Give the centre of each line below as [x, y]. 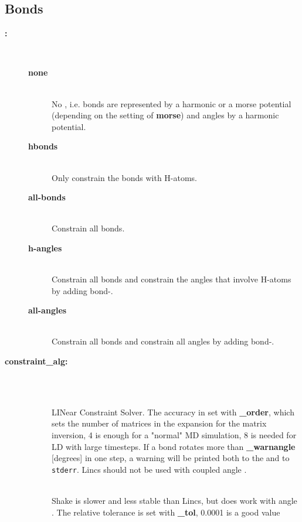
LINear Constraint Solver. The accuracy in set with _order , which [173, 412]
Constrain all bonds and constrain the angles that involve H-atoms [172, 279]
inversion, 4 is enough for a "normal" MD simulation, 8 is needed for [174, 435]
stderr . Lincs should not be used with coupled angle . [149, 469]
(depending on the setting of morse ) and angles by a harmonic [165, 115]
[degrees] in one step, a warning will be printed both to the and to [171, 458]
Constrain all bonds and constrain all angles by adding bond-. [163, 341]
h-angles [45, 248]
